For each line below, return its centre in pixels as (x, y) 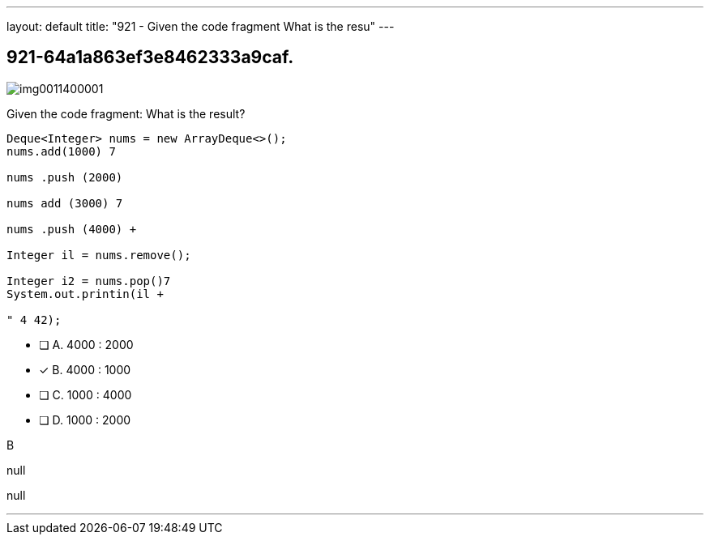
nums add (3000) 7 (65, 203)
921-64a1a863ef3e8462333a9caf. (150, 58)
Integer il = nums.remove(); (99, 255)
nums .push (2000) (65, 177)
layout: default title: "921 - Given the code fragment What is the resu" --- (201, 26)
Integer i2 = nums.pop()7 (89, 281)
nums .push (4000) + (72, 229)
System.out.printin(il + (85, 294)
